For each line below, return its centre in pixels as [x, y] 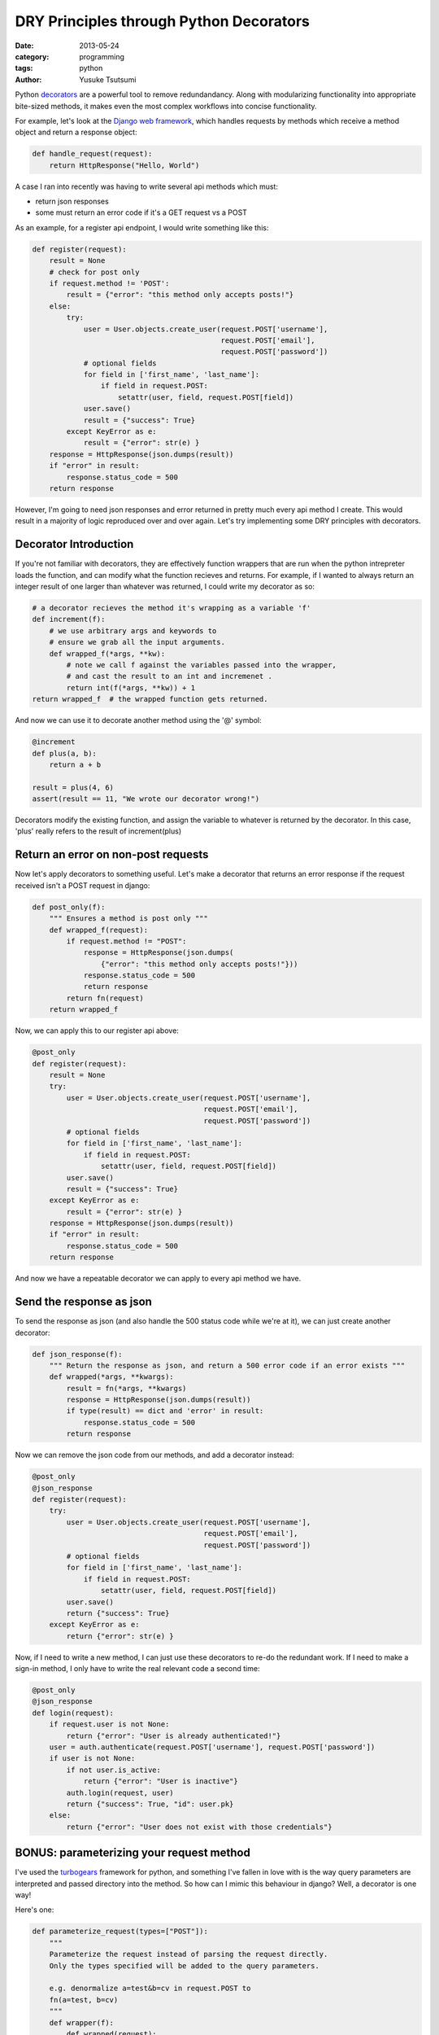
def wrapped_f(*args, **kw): [107, 654]
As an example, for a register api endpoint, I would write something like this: [142, 227]
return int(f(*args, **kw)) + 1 [130, 687]
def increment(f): [69, 619]
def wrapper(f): [81, 2022]
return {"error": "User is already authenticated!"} [174, 1735]
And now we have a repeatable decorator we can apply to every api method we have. [158, 1279]
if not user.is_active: [114, 1770]
